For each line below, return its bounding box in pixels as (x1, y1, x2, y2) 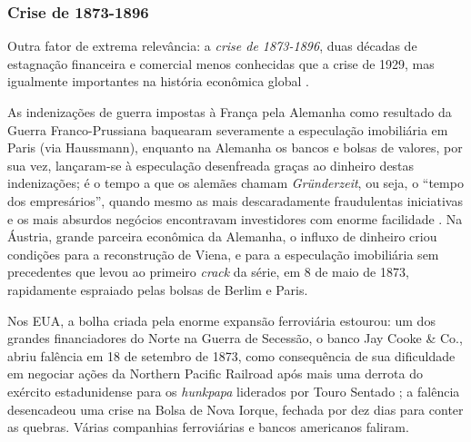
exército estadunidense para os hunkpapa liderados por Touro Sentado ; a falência (7, 381, 460, 400)
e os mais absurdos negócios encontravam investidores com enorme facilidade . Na (7, 209, 463, 228)
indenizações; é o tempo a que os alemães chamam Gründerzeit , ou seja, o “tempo (7, 173, 464, 192)
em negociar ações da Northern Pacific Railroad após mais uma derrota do (7, 364, 424, 383)
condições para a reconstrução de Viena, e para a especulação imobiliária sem (7, 244, 439, 263)
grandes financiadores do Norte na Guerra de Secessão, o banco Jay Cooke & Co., (7, 329, 463, 348)
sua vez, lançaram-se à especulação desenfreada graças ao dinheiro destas (7, 155, 415, 174)
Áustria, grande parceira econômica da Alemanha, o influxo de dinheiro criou (7, 227, 437, 246)
